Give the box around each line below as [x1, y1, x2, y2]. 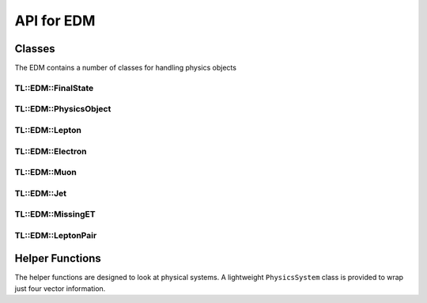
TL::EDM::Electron [14, 146, 87, 157]
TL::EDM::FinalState [14, 82, 94, 93]
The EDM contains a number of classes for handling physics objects [14, 63, 237, 73]
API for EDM [14, 12, 96, 29]
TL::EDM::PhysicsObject [14, 104, 111, 115]
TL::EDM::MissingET [14, 209, 96, 220]
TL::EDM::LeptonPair [14, 229, 97, 241]
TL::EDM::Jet [14, 187, 67, 199]
